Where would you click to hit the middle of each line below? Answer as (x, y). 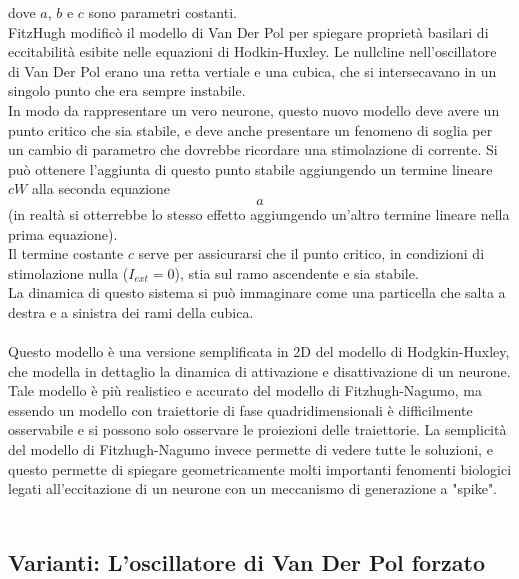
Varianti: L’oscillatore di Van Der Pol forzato (247, 561)
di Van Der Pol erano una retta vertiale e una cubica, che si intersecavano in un (252, 70)
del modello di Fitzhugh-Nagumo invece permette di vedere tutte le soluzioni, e (250, 449)
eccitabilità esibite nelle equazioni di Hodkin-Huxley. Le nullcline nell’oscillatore (252, 51)
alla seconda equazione (101, 188)
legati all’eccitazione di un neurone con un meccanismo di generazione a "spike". (253, 488)
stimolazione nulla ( (68, 272)
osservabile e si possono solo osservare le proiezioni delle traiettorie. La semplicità (257, 429)
